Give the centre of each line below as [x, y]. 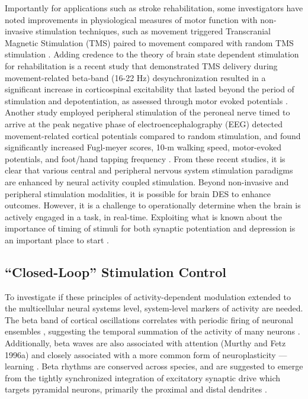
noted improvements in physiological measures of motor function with [131, 19]
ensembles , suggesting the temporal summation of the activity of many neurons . [153, 331]
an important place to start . [57, 239]
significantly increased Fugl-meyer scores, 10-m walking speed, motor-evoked [143, 147]
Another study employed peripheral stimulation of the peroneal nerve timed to [147, 112]
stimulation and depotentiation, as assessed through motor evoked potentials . [146, 100]
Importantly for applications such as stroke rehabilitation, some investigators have [154, 8]
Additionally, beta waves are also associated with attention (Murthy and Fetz [145, 343]
